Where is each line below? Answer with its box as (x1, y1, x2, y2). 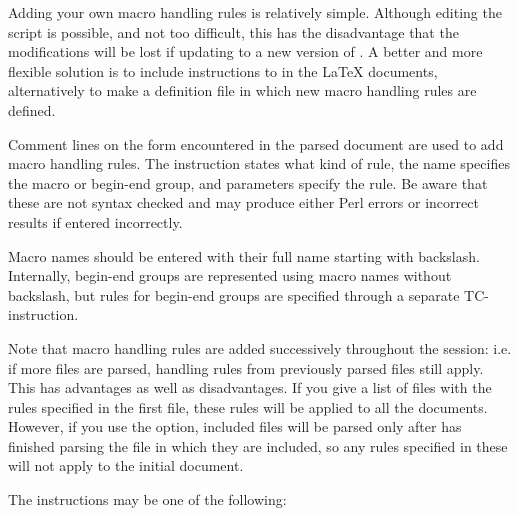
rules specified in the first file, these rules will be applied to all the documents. (8, 396, 488, 417)
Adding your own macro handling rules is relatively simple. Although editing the (8, 2, 502, 22)
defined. (8, 99, 56, 120)
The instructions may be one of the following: (8, 489, 287, 510)
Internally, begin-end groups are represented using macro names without (8, 265, 452, 286)
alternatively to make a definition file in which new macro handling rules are (8, 80, 477, 101)
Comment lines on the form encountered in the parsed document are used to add (8, 133, 504, 154)
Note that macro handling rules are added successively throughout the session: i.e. (8, 337, 512, 358)
